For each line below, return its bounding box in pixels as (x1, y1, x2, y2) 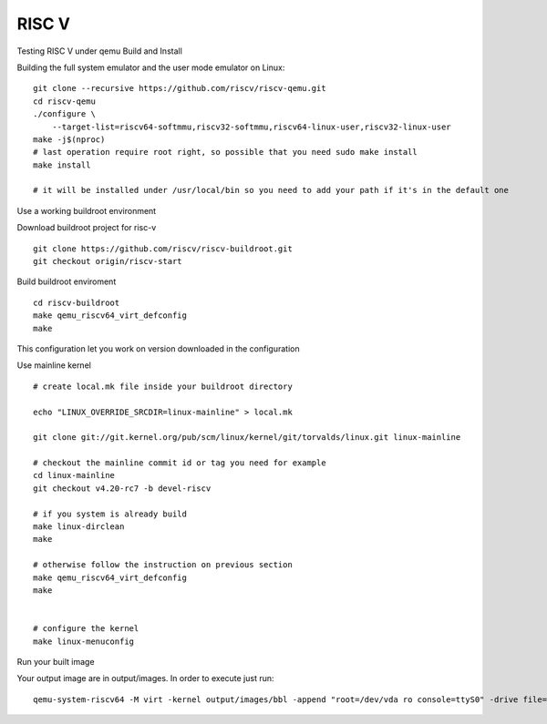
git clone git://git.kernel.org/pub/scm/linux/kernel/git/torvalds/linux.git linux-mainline (33, 433, 461, 443)
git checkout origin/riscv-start (33, 256, 182, 267)
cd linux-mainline (33, 470, 116, 481)
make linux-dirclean (33, 522, 125, 532)
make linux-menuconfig (33, 636, 135, 647)
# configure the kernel (33, 624, 139, 634)
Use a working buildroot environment (16, 205, 157, 216)
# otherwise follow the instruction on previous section (33, 560, 294, 570)
